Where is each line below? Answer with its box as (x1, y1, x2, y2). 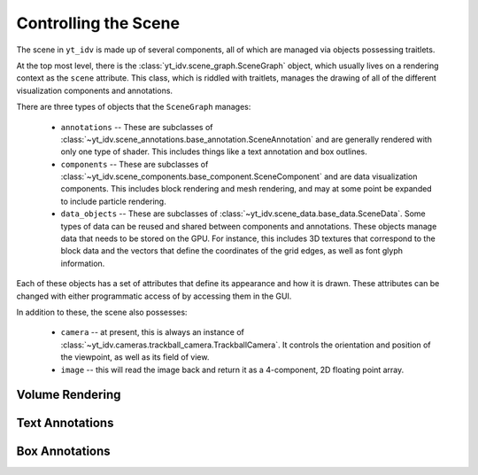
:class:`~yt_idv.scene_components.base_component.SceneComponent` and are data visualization (60, 171, 418, 182)
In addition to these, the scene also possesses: (16, 307, 188, 317)
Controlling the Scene (16, 13, 181, 33)
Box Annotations (16, 444, 111, 459)
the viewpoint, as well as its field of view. (60, 352, 210, 362)
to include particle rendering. (60, 196, 167, 206)
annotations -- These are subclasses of (60, 121, 213, 132)
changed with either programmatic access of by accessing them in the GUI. (16, 291, 292, 301)
